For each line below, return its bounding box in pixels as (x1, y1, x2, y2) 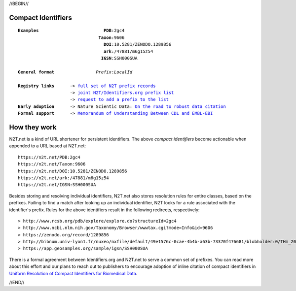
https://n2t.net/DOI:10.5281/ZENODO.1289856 (18, 168, 128, 174)
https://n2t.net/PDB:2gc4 (18, 154, 81, 160)
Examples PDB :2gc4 (18, 28, 125, 33)
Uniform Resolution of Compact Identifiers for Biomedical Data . (9, 270, 138, 276)
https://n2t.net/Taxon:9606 (18, 162, 86, 167)
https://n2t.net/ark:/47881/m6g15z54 (18, 175, 110, 181)
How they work (9, 123, 57, 131)
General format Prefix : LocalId (18, 69, 133, 75)
